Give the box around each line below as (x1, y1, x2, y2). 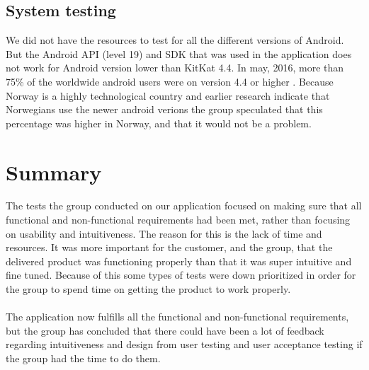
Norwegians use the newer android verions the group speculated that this (6, 102, 323, 117)
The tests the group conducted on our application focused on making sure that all (6, 198, 362, 213)
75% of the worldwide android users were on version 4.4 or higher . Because (6, 74, 334, 88)
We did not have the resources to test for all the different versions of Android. (6, 33, 344, 47)
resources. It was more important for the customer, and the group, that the (6, 240, 333, 255)
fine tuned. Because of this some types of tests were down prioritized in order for (6, 267, 356, 282)
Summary (6, 157, 102, 186)
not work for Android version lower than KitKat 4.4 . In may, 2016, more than (6, 60, 344, 75)
